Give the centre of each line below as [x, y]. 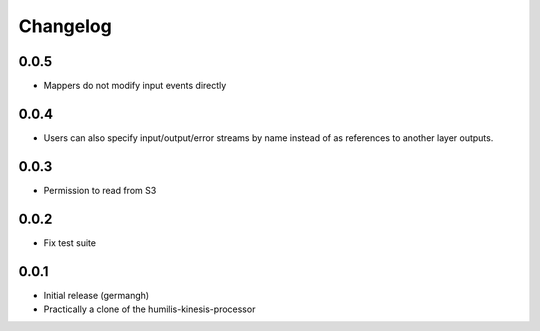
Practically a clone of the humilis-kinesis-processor [149, 309]
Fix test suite [70, 242]
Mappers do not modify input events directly [135, 86]
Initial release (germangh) [96, 295]
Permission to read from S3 [100, 190]
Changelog [65, 26]
